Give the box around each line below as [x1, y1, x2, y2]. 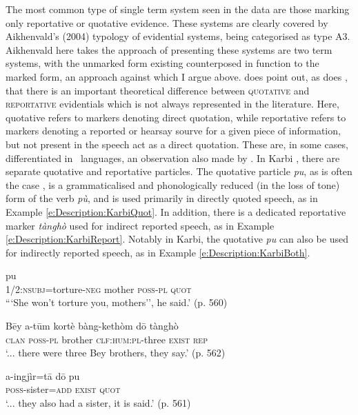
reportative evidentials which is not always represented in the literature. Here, [6, 97, 339, 111]
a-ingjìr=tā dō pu [6, 368, 80, 383]
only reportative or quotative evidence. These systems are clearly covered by [6, 15, 328, 30]
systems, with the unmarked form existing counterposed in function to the [6, 56, 319, 70]
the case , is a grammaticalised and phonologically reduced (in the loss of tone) [6, 177, 340, 192]
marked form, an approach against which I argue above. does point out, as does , [6, 69, 348, 83]
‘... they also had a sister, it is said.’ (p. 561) [6, 396, 191, 410]
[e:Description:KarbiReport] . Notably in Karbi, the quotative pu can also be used [6, 232, 348, 246]
